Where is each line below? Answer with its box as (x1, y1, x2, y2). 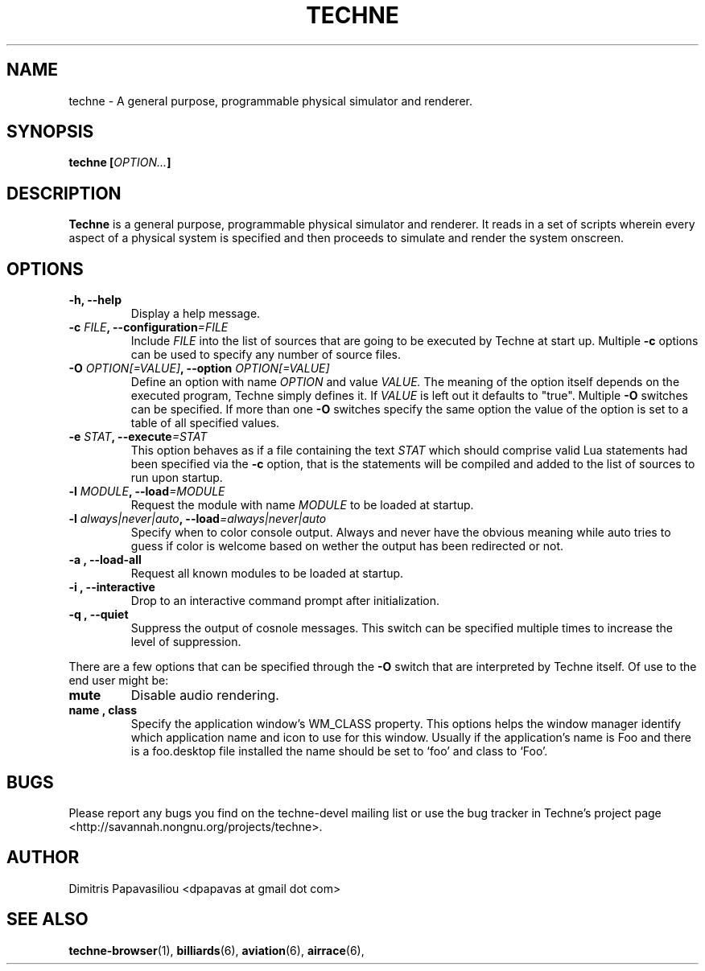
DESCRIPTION (6, 183, 122, 204)
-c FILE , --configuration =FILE (68, 320, 229, 335)
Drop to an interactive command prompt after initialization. (130, 594, 439, 608)
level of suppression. (130, 635, 241, 649)
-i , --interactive (68, 580, 155, 595)
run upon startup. (130, 471, 223, 485)
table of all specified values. (130, 416, 280, 430)
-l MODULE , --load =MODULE (68, 484, 225, 499)
